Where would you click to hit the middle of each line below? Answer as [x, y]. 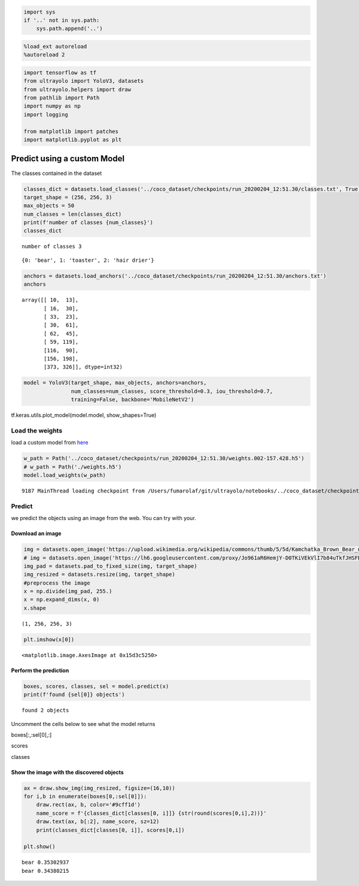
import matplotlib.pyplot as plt [73, 140]
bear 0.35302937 [45, 862]
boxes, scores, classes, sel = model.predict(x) [96, 686]
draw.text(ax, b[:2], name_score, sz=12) [98, 822]
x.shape [35, 608]
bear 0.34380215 [45, 871]
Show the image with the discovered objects [67, 772]
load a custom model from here [50, 443]
